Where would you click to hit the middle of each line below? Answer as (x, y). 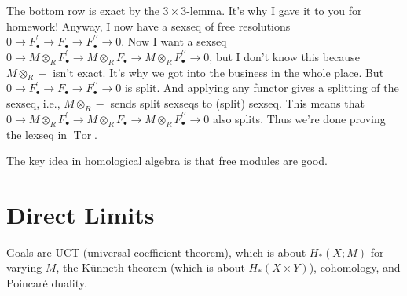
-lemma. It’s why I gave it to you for (274, 10)
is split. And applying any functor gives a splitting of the (262, 88)
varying (24, 267)
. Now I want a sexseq (174, 41)
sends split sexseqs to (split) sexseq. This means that (237, 102)
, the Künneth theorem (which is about (150, 267)
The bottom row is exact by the (83, 10)
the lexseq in (37, 134)
